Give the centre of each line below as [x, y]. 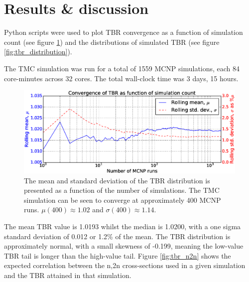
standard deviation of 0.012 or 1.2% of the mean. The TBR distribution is [117, 236]
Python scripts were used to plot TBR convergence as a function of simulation [124, 32]
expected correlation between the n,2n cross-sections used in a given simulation [125, 265]
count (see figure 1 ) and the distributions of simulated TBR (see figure [112, 42]
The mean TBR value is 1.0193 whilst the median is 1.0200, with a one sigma [123, 226]
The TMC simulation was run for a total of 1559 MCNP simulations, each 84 [122, 68]
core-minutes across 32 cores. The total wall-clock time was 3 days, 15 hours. [121, 78]
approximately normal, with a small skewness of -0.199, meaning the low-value [124, 246]
